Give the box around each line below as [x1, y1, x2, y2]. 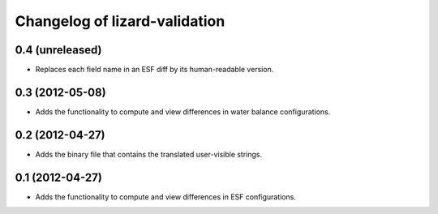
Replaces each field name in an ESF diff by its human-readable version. [35, 65, 274, 75]
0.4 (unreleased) [15, 43, 102, 57]
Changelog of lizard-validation [15, 12, 225, 30]
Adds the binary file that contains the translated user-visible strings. [35, 149, 263, 159]
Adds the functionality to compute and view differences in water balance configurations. [35, 106, 331, 117]
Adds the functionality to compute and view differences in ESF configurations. [35, 191, 296, 202]
